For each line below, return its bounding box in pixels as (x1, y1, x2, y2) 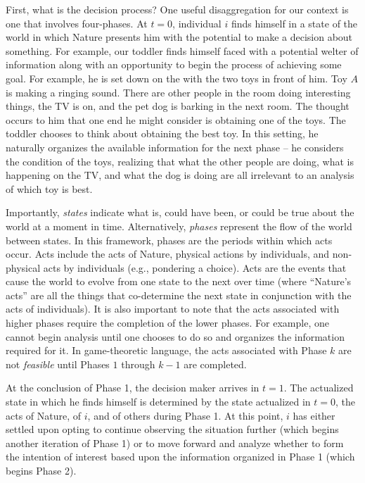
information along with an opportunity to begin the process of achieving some (6, 57, 342, 72)
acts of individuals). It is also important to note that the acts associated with (6, 301, 340, 316)
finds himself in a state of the (231, 15, 358, 30)
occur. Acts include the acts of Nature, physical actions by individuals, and (6, 246, 330, 261)
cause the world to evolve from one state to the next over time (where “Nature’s (6, 274, 352, 289)
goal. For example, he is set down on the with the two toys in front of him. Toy (6, 70, 347, 85)
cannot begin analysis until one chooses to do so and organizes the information (6, 329, 345, 344)
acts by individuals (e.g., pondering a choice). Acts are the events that (43, 260, 347, 275)
